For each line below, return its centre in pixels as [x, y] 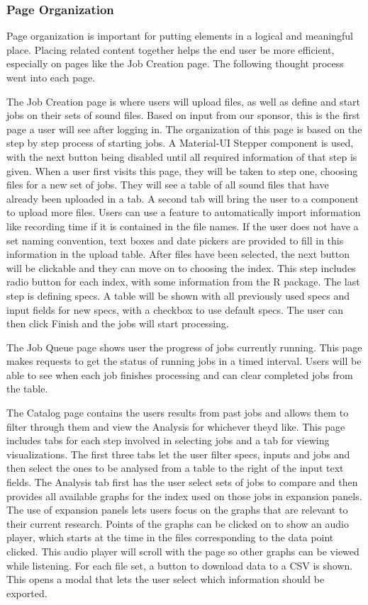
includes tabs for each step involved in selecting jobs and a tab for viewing [168, 440]
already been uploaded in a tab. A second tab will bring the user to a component [183, 198]
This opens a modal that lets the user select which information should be [166, 579]
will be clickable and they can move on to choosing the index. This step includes [181, 267]
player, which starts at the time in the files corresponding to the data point [170, 537]
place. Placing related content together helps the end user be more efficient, [171, 49]
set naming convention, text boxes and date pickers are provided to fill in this [175, 240]
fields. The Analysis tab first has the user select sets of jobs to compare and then [182, 482]
